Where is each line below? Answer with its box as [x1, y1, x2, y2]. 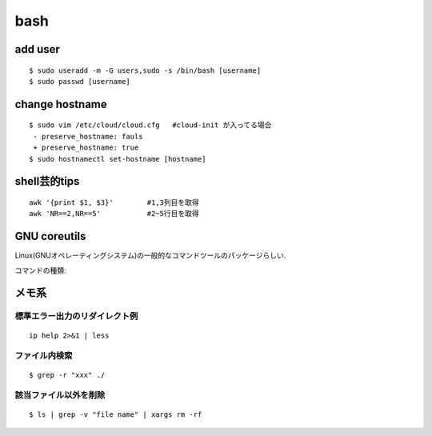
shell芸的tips [14, 174, 80, 188]
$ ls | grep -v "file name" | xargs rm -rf [29, 410, 202, 419]
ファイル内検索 [14, 350, 73, 362]
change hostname [14, 97, 107, 111]
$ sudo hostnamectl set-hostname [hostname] [29, 154, 207, 163]
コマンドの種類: [14, 265, 67, 275]
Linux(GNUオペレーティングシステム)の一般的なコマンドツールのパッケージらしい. [14, 250, 286, 260]
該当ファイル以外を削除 [14, 390, 106, 401]
